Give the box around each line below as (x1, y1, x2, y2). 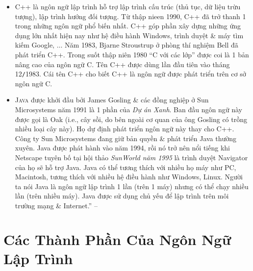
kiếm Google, (15, 40, 55, 50)
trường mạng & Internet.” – (15, 200, 98, 210)
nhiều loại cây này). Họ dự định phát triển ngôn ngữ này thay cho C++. (15, 123, 234, 134)
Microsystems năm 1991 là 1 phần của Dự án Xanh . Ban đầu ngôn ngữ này (15, 104, 242, 114)
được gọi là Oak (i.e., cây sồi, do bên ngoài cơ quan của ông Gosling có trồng (15, 114, 247, 124)
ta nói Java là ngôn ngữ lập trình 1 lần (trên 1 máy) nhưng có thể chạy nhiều (15, 181, 249, 191)
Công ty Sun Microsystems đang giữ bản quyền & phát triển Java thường (15, 133, 237, 143)
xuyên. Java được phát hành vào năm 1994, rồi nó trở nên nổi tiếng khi (15, 143, 230, 153)
